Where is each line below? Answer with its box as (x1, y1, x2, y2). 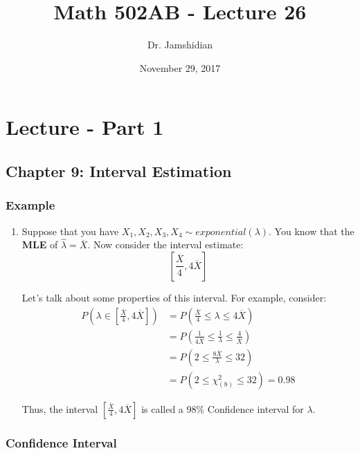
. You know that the (269, 223, 354, 238)
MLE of (21, 237, 58, 252)
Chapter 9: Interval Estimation (6, 160, 232, 181)
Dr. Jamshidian (147, 37, 213, 52)
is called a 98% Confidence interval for (141, 401, 304, 416)
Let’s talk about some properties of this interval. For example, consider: (21, 290, 327, 304)
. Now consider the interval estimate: (87, 237, 244, 252)
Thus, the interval (21, 401, 98, 416)
